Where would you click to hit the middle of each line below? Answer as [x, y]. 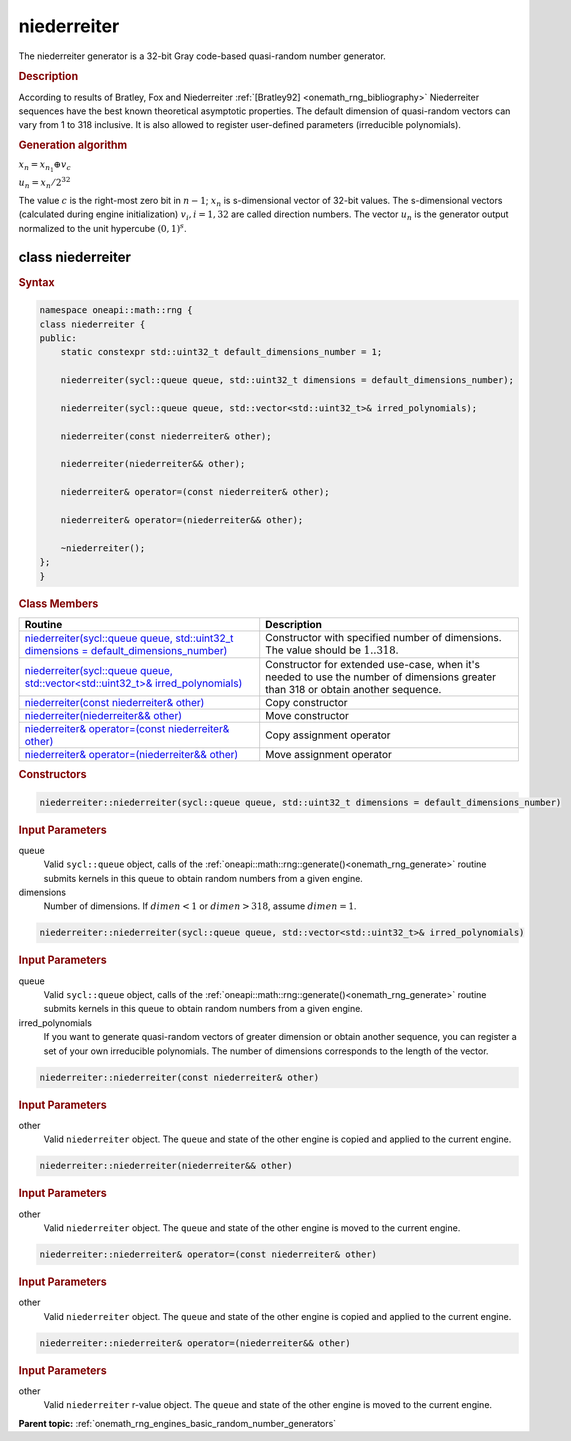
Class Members [58, 603]
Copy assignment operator [328, 735]
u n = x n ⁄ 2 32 [44, 183]
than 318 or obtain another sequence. [353, 690]
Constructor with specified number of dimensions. [383, 637]
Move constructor [307, 716]
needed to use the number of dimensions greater [381, 677]
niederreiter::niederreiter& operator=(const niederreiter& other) [208, 1254]
